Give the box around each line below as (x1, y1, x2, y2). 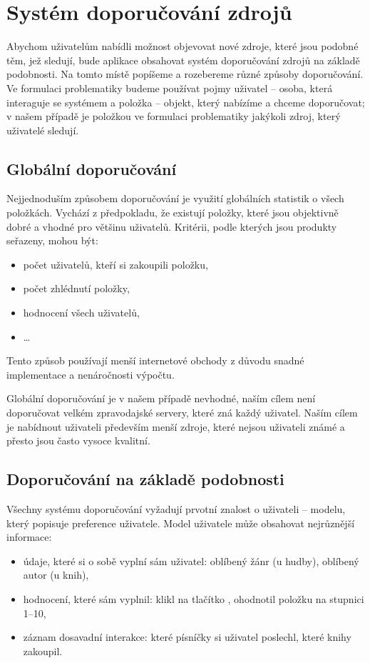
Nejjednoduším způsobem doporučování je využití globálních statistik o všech (6, 191, 344, 206)
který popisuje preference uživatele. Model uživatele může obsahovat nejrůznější (6, 515, 355, 530)
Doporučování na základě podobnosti (6, 468, 284, 490)
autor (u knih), (23, 567, 89, 582)
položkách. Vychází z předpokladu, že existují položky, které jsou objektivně (6, 205, 339, 220)
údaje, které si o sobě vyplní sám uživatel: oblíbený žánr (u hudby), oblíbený (23, 553, 359, 568)
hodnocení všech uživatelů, (23, 305, 140, 320)
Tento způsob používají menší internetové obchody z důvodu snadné (6, 353, 304, 368)
